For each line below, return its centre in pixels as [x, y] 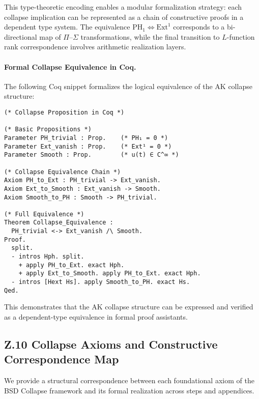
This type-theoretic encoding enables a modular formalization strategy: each [123, 7]
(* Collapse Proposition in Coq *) [64, 112]
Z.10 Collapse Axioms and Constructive [111, 344]
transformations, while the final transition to [150, 36]
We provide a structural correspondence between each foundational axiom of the [129, 380]
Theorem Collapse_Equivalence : [59, 223]
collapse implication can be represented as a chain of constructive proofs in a [124, 17]
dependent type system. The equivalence [67, 27]
